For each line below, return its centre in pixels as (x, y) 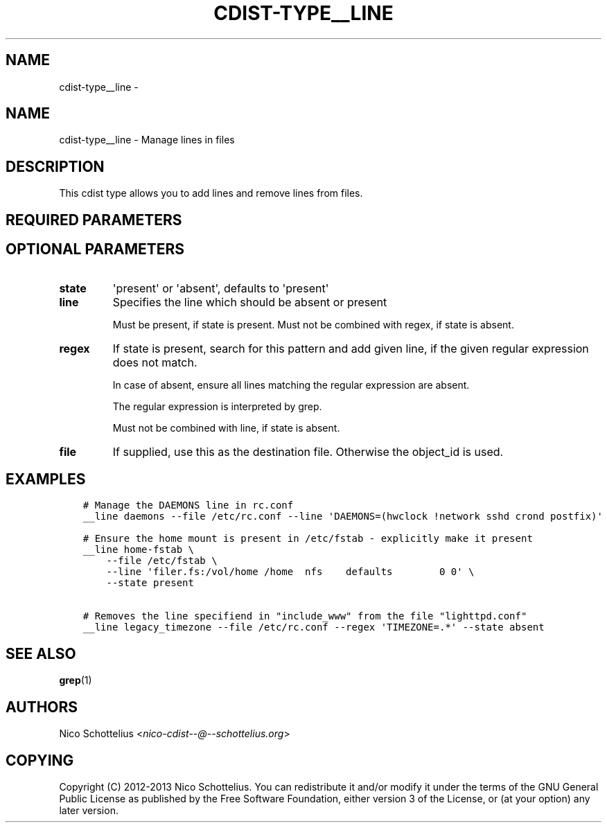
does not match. (155, 362)
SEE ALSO (41, 653)
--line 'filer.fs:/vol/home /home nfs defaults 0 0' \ (290, 572)
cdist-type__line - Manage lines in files (147, 140)
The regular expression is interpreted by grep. (217, 406)
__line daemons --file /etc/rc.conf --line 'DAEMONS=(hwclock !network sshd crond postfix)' (343, 517)
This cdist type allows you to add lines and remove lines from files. (211, 193)
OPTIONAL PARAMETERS (95, 249)
